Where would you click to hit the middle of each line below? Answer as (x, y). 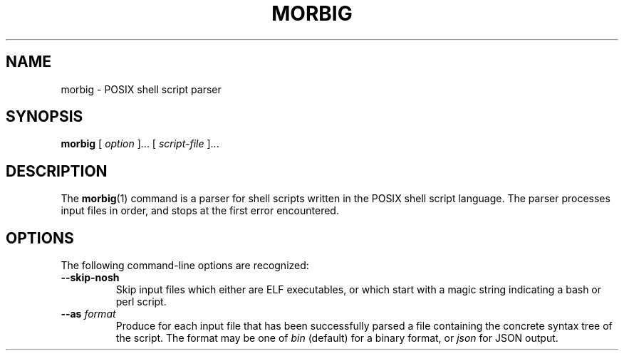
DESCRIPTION (57, 171)
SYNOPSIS (45, 117)
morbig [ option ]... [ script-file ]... (140, 144)
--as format (88, 314)
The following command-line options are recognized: (185, 266)
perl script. (141, 302)
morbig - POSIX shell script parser (141, 89)
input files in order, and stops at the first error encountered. (200, 211)
